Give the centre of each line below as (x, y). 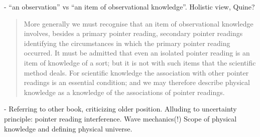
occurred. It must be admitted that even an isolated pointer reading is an (137, 53)
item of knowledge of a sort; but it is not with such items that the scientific (140, 62)
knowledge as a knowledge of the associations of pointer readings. (124, 92)
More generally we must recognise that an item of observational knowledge (139, 23)
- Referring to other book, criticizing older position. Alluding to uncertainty (120, 109)
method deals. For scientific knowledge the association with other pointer (136, 72)
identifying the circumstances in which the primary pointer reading (127, 43)
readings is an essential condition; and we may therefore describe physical (137, 82)
